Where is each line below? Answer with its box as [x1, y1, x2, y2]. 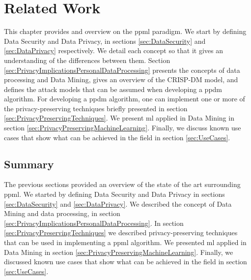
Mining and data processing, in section [4, 208, 120, 218]
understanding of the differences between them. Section [4, 55, 170, 65]
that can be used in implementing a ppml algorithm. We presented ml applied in [4, 237, 247, 248]
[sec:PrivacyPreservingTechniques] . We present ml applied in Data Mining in [4, 113, 234, 123]
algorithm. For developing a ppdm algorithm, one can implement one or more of [4, 93, 245, 104]
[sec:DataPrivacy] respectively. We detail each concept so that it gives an [4, 45, 223, 56]
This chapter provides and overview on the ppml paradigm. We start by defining [4, 26, 247, 36]
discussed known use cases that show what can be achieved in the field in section [4, 256, 247, 267]
